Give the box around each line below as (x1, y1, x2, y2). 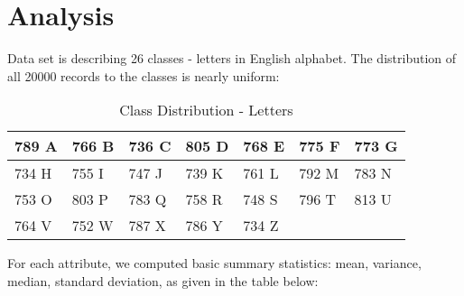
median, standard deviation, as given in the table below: (7, 271, 319, 290)
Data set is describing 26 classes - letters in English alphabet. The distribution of (7, 49, 457, 68)
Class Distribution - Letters (119, 99, 293, 121)
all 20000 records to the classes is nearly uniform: (7, 66, 280, 85)
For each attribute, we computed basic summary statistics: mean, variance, (7, 254, 422, 273)
